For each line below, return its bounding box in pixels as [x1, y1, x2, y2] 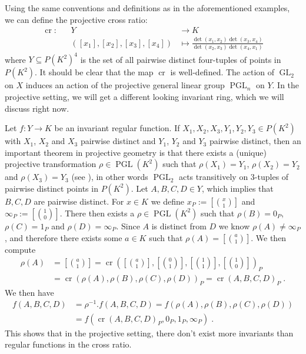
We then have [5, 286, 54, 298]
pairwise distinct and [80, 135, 156, 147]
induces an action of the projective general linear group [25, 79, 225, 91]
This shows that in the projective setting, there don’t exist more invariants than [5, 326, 294, 339]
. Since [116, 219, 140, 232]
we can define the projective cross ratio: [5, 13, 148, 25]
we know [218, 219, 250, 232]
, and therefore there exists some [5, 231, 122, 243]
